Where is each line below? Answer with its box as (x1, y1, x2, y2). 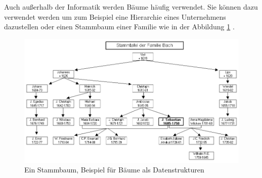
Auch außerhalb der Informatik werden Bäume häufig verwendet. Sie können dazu (4, 2, 258, 12)
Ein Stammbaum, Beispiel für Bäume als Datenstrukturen (24, 164, 204, 175)
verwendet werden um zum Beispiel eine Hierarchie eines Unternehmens (4, 11, 226, 22)
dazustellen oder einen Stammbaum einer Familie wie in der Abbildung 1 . (4, 21, 235, 32)
